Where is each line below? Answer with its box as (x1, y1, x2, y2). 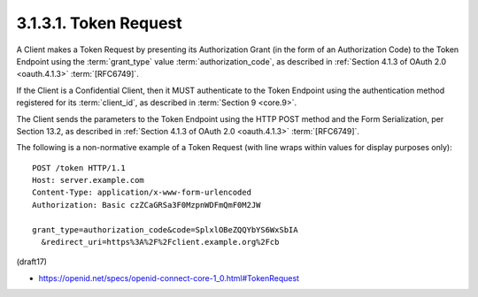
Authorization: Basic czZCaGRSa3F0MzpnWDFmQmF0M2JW (32, 200, 261, 209)
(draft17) (16, 256, 48, 267)
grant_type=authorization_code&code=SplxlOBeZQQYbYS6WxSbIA (32, 225, 298, 234)
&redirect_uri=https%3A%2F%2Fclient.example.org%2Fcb (41, 237, 280, 247)
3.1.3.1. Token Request (16, 13, 183, 33)
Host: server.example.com (32, 175, 145, 186)
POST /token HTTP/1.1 (32, 163, 126, 172)
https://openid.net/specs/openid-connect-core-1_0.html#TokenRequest (38, 272, 300, 283)
